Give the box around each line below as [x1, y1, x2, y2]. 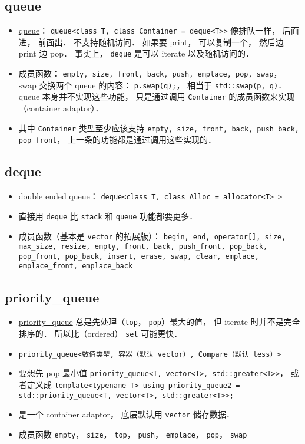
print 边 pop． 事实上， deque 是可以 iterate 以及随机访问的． [18, 47, 254, 60]
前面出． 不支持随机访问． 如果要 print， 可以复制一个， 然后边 [38, 35, 284, 48]
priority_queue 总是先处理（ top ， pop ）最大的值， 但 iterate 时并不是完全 [18, 315, 300, 328]
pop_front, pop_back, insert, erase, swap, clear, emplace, [18, 252, 259, 261]
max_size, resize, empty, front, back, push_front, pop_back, [18, 242, 268, 251]
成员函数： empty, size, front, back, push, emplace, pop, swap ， [18, 67, 282, 80]
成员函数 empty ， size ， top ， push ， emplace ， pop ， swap [18, 427, 247, 440]
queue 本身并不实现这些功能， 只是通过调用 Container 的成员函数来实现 [18, 90, 295, 103]
